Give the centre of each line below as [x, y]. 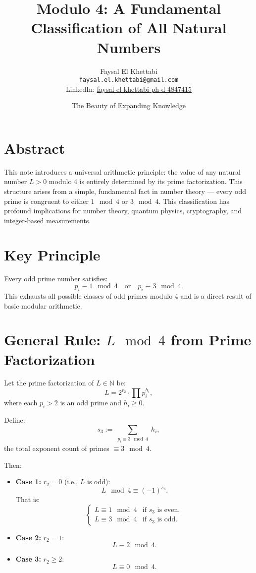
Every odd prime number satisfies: [56, 278]
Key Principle [52, 254]
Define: [15, 419]
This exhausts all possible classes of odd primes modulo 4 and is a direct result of [128, 295]
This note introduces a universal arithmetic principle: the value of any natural [123, 171]
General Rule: [52, 340]
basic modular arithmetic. [43, 305]
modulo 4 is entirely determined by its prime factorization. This [146, 181]
